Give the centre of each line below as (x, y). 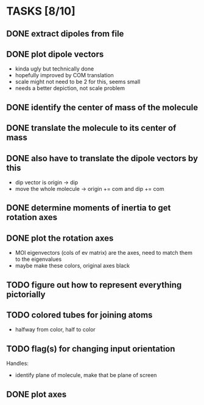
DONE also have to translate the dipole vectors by (102, 158)
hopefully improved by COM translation (64, 75)
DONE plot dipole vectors (55, 54)
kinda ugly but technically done (55, 69)
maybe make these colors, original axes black (72, 266)
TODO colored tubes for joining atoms (79, 315)
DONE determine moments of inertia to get (89, 208)
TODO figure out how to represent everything (94, 285)
